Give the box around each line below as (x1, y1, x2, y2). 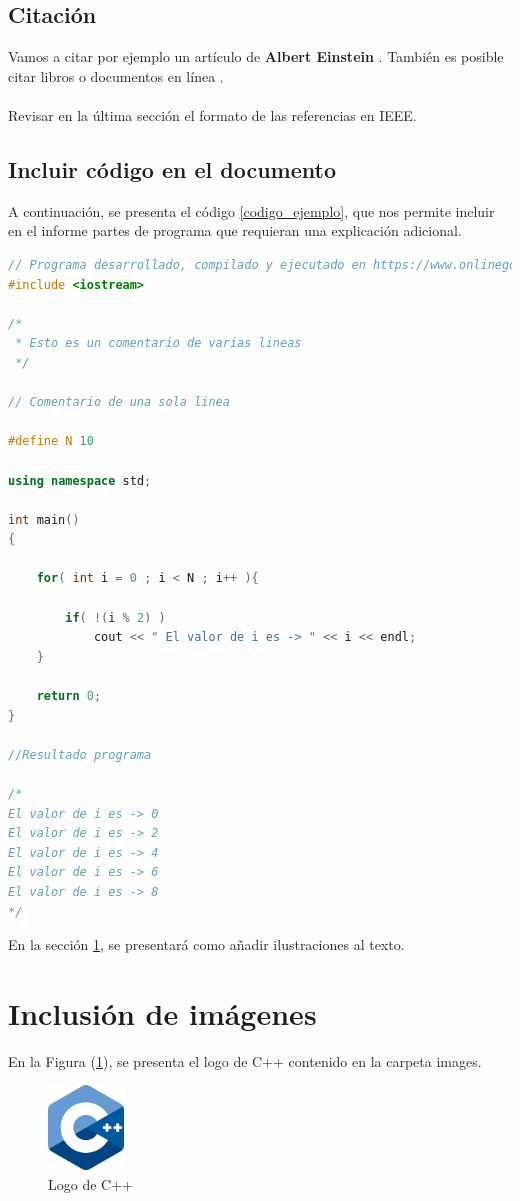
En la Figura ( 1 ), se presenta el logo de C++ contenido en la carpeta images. (8, 1050, 482, 1071)
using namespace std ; (8, 473, 152, 488)
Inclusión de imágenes (8, 992, 317, 1033)
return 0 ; (36, 689, 102, 704)
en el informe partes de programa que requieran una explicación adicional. (8, 220, 462, 241)
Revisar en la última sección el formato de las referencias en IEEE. (8, 104, 417, 125)
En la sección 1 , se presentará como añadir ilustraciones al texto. (8, 934, 405, 955)
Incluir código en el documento (8, 153, 336, 184)
